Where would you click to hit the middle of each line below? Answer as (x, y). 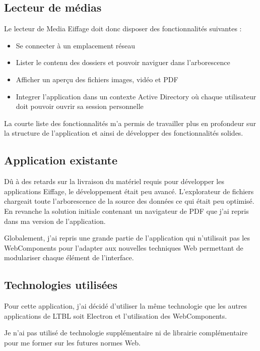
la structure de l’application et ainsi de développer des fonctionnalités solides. (124, 133)
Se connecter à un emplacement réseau (75, 45)
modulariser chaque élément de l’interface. (69, 257)
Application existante (61, 160)
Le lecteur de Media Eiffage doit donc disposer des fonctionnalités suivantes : (123, 28)
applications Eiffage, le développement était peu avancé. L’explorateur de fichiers (129, 191)
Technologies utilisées (61, 285)
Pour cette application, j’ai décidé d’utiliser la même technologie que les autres (125, 306)
